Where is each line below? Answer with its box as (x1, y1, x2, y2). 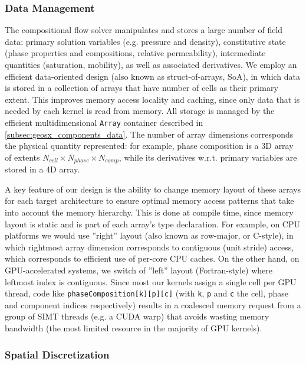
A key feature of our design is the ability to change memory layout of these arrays (5, 182, 301, 195)
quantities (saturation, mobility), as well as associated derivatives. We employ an (5, 58, 297, 70)
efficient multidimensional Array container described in (5, 116, 203, 128)
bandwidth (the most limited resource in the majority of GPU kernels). (5, 322, 262, 334)
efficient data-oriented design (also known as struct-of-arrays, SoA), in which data (5, 70, 301, 82)
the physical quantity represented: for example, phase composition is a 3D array (5, 139, 294, 152)
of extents (5, 151, 40, 163)
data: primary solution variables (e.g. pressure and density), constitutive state (5, 35, 286, 47)
